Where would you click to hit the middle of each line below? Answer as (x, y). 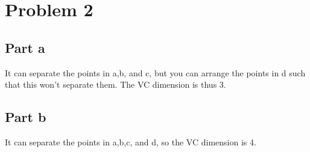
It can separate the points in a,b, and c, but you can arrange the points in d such (155, 72)
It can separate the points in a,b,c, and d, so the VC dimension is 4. (131, 141)
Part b (26, 117)
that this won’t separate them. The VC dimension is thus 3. (115, 84)
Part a (25, 47)
